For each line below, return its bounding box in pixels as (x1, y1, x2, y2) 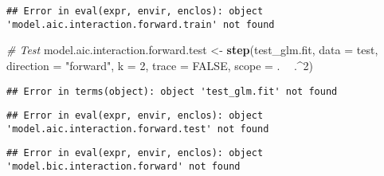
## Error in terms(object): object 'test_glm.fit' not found (6, 85, 338, 97)
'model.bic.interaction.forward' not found (6, 161, 241, 173)
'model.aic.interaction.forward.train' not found (6, 18, 275, 30)
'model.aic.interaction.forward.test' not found (6, 123, 269, 135)
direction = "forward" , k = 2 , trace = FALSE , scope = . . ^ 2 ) (6, 57, 314, 73)
